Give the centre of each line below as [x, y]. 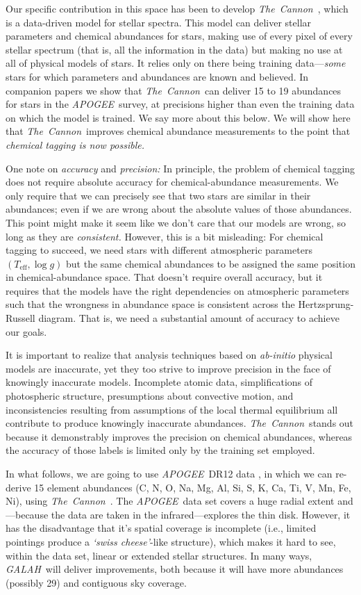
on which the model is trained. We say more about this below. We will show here [178, 117]
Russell [20, 318]
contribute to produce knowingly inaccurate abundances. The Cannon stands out [180, 423]
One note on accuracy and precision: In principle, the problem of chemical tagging [180, 168]
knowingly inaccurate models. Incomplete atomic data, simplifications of [159, 382]
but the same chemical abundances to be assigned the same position [211, 263]
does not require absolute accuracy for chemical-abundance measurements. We [172, 182]
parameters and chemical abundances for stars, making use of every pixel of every [179, 36]
